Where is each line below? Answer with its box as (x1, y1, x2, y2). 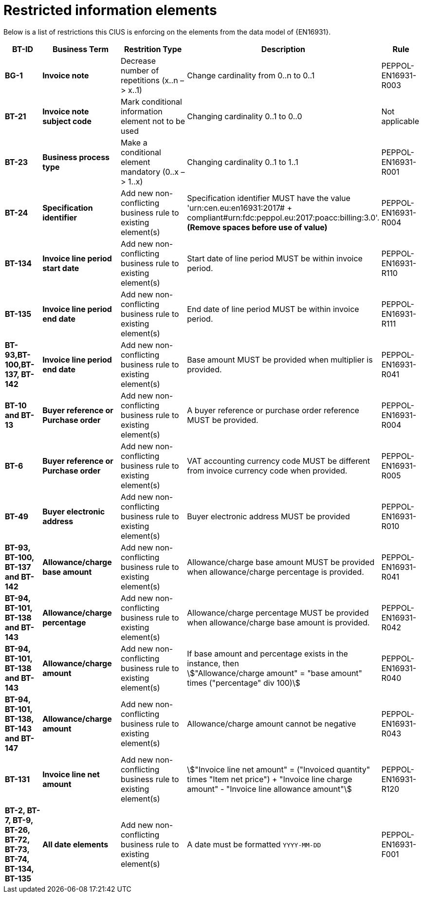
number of (120, 65, 159, 75)
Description (261, 44, 306, 54)
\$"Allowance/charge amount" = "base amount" (187, 668, 363, 678)
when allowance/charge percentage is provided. (187, 567, 364, 577)
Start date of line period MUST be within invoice (187, 253, 363, 263)
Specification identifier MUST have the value (187, 193, 350, 203)
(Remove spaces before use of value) (187, 222, 328, 232)
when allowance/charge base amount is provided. (187, 617, 370, 627)
